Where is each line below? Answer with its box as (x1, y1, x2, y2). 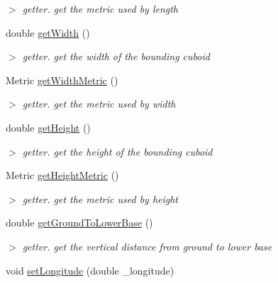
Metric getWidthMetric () (6, 72, 118, 87)
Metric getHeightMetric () (6, 168, 119, 183)
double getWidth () (6, 25, 90, 40)
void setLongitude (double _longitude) (6, 262, 174, 277)
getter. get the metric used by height (22, 191, 179, 206)
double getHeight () (6, 120, 91, 134)
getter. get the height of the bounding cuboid (22, 144, 213, 158)
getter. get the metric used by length (22, 1, 179, 16)
